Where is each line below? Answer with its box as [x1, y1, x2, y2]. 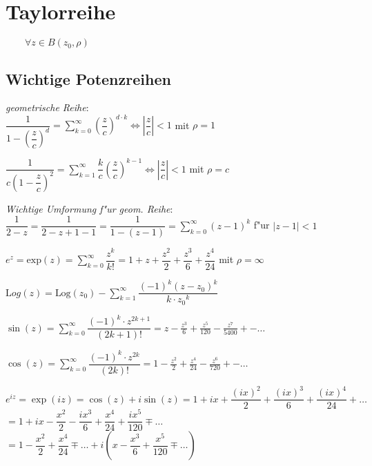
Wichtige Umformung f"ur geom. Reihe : [6, 201, 173, 215]
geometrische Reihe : [6, 100, 89, 115]
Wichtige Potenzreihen [6, 68, 171, 89]
